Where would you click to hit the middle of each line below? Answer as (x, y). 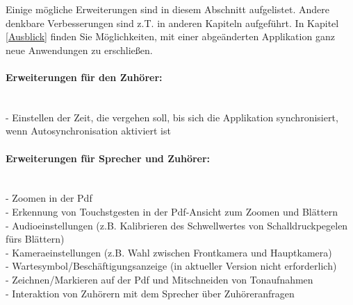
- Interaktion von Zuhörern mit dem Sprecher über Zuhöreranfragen (150, 293)
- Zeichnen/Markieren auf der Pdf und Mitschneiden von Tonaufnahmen (159, 279)
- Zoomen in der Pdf (49, 198)
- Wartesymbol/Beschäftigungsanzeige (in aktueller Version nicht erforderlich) (171, 266)
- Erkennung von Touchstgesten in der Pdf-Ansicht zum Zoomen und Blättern (172, 211)
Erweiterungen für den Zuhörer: (84, 77)
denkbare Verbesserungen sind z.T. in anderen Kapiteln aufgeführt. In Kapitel (172, 23)
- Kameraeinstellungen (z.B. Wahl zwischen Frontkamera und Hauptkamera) (169, 252)
